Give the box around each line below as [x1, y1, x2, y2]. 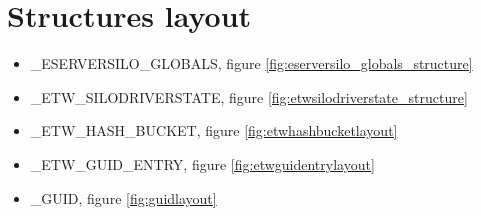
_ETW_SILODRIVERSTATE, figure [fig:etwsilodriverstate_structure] [30, 86, 468, 107]
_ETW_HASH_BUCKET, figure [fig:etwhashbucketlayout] [30, 120, 398, 141]
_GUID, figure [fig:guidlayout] [30, 187, 217, 208]
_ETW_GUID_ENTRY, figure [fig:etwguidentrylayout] [30, 153, 375, 174]
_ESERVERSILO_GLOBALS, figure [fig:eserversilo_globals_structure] [30, 53, 473, 74]
